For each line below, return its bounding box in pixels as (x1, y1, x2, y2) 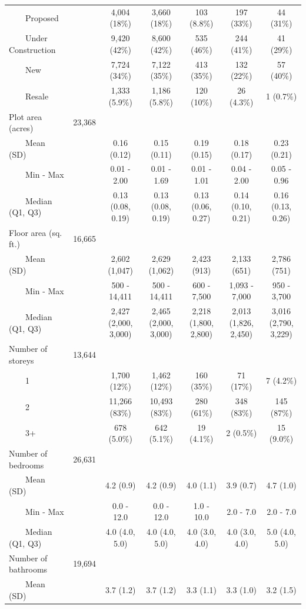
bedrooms (9, 458, 44, 471)
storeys (9, 354, 34, 366)
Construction (9, 43, 56, 55)
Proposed (25, 11, 59, 24)
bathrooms (9, 563, 48, 575)
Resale (25, 89, 49, 102)
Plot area (9, 110, 42, 122)
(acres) (9, 122, 34, 134)
